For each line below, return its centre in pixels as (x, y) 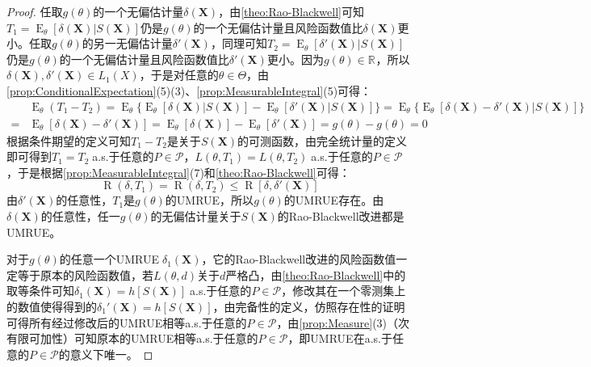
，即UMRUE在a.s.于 (340, 338)
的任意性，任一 (80, 216)
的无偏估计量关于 (196, 216)
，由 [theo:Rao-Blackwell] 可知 (291, 11)
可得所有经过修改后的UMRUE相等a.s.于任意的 (127, 322)
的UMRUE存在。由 (334, 200)
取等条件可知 (40, 291)
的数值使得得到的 (52, 306)
